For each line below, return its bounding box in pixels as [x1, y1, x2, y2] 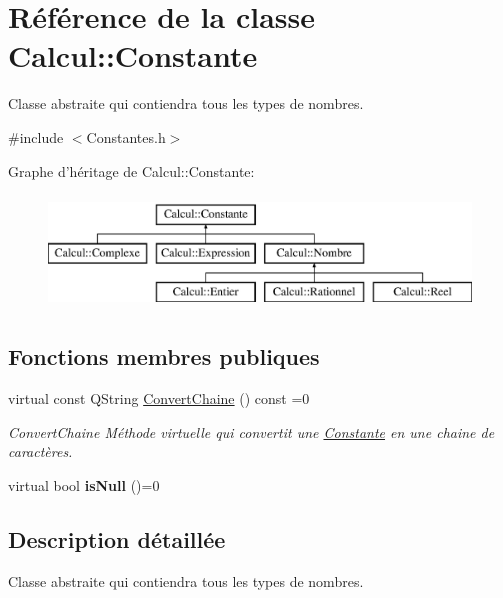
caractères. [8, 441, 73, 462]
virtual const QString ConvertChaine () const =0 [8, 388, 310, 409]
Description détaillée [8, 524, 226, 555]
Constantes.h [86, 126, 166, 147]
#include [8, 126, 64, 147]
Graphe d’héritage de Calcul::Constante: [8, 160, 255, 181]
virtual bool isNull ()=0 [8, 475, 160, 496]
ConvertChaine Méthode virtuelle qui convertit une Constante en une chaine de [8, 421, 495, 442]
